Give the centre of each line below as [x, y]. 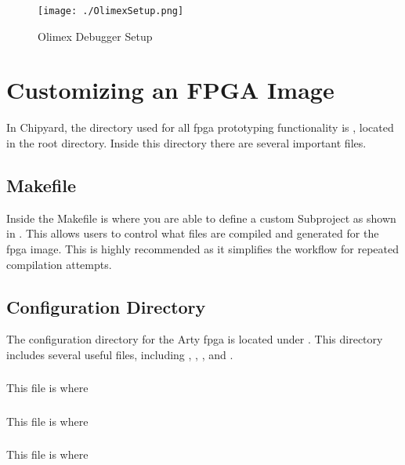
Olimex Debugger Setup [95, 36]
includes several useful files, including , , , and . [120, 354]
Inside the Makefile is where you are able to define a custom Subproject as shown [201, 218]
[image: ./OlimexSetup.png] [111, 11]
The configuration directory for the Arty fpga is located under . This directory [195, 339]
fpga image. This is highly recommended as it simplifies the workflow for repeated [203, 248]
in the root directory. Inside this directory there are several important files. [186, 142]
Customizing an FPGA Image [170, 90]
